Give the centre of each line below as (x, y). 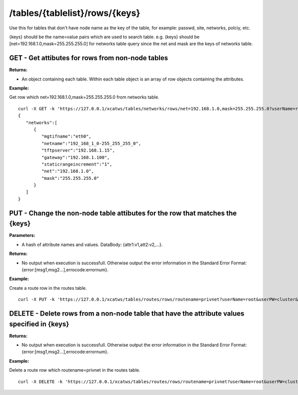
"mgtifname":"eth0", (67, 136)
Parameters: (22, 236)
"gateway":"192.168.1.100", (76, 157)
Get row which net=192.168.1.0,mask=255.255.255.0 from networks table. (84, 97)
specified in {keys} (39, 324)
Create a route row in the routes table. (48, 288)
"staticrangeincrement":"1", (77, 164)
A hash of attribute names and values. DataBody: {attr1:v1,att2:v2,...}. (92, 244)
